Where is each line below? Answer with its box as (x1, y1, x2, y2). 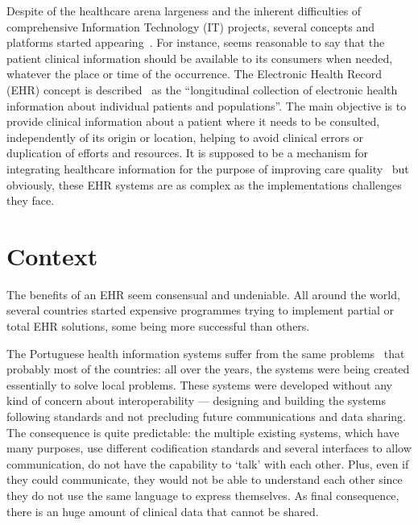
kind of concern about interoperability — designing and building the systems (6, 392, 387, 409)
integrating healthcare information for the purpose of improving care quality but (6, 160, 409, 177)
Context (6, 239, 98, 272)
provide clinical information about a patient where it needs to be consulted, (6, 113, 380, 130)
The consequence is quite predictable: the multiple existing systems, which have (6, 423, 399, 440)
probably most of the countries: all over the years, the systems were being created (6, 360, 410, 377)
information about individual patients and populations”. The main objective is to (6, 97, 407, 114)
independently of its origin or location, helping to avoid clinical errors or (6, 128, 364, 145)
